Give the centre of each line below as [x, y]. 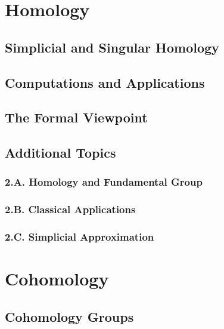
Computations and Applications [105, 82]
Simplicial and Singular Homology [112, 47]
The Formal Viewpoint [76, 117]
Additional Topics [60, 153]
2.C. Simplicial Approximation [80, 237]
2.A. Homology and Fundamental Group [104, 182]
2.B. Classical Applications [70, 209]
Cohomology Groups [69, 316]
